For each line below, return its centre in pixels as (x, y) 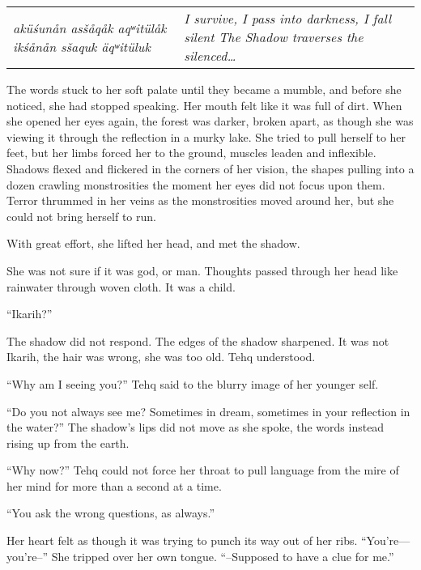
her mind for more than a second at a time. (114, 485)
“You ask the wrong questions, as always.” (111, 513)
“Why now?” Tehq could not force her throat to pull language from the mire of (203, 470)
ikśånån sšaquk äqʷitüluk (82, 46)
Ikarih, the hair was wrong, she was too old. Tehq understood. (161, 357)
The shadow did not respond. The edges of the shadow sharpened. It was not (198, 340)
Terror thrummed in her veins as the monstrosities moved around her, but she (200, 200)
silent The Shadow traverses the (274, 37)
